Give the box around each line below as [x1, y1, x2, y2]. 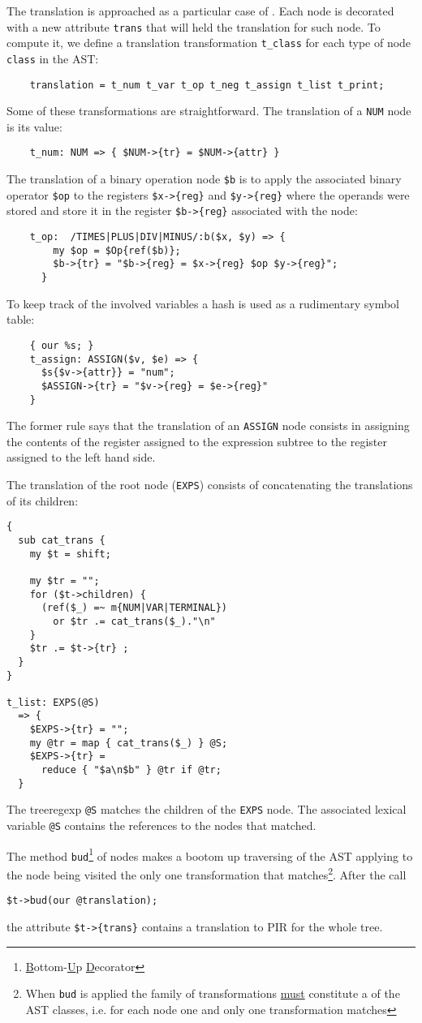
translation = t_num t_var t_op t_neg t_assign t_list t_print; [29, 79, 385, 91]
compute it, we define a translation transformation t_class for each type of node [6, 34, 411, 51]
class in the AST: [6, 49, 99, 67]
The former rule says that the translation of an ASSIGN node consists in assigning [6, 417, 410, 434]
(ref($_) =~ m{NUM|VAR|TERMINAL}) [41, 602, 228, 614]
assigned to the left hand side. [6, 449, 156, 466]
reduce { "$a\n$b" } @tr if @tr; [41, 764, 222, 776]
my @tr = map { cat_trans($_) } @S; [29, 737, 228, 749]
